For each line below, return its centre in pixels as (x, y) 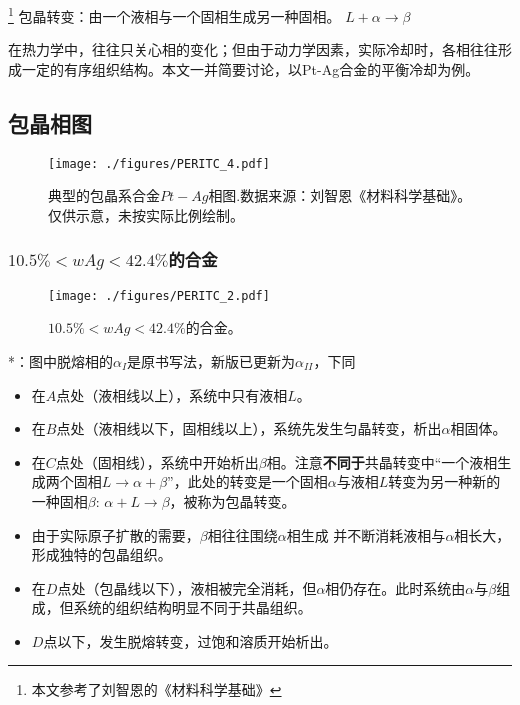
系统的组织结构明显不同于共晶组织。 (192, 607)
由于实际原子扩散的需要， (115, 534)
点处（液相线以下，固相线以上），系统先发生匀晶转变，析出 (249, 428)
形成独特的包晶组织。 (101, 554)
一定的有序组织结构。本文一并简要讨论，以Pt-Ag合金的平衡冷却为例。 (250, 68)
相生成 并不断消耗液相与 (366, 534)
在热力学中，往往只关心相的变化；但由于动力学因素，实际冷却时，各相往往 (253, 49)
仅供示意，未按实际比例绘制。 (146, 214)
